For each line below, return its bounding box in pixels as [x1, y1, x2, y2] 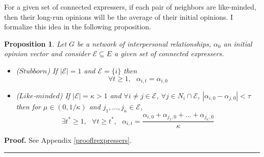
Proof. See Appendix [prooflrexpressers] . [4, 135, 132, 145]
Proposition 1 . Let [4, 38, 67, 49]
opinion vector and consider [4, 48, 90, 59]
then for [16, 101, 41, 112]
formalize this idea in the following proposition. [4, 21, 151, 32]
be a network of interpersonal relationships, [77, 38, 211, 49]
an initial [223, 38, 252, 49]
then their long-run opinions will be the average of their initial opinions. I [4, 11, 233, 22]
